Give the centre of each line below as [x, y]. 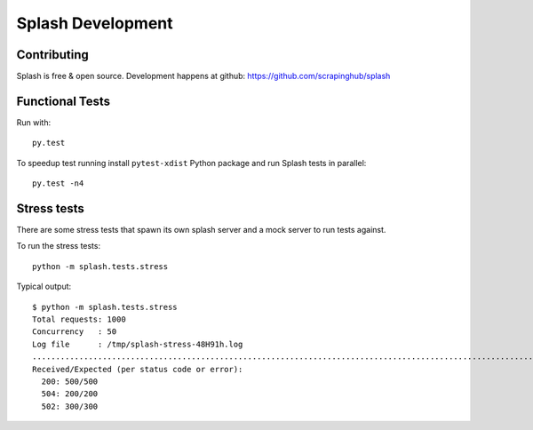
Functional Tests [64, 101]
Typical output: [44, 287]
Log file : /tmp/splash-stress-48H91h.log [138, 344]
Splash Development [95, 23]
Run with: [34, 122]
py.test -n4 [58, 183]
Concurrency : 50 [75, 332]
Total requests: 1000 [79, 319]
